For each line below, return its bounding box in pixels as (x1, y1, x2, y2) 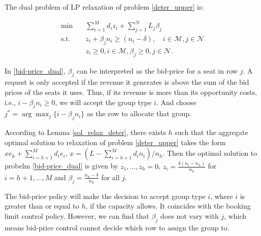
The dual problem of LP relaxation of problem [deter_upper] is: (5, 2, 204, 12)
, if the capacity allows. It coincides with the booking (85, 200, 251, 211)
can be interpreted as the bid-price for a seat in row (76, 65, 238, 76)
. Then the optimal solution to (162, 148, 257, 158)
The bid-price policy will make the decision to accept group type (5, 190, 206, 201)
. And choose (156, 96, 197, 107)
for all (101, 172, 120, 182)
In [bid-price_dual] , (5, 65, 66, 76)
